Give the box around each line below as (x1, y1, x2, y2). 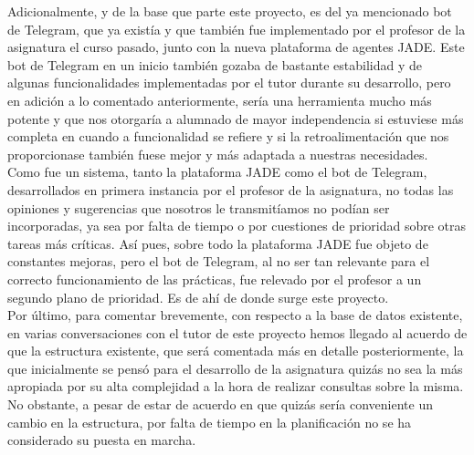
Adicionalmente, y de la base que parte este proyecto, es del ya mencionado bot (7, 2, 452, 20)
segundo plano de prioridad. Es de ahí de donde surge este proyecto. (7, 287, 389, 306)
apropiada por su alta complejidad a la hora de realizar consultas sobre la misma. (7, 377, 464, 396)
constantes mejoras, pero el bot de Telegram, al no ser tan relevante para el (7, 252, 430, 271)
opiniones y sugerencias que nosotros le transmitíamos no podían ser (7, 198, 390, 217)
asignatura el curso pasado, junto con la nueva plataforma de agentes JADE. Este (7, 37, 465, 57)
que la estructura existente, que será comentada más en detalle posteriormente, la (7, 341, 464, 360)
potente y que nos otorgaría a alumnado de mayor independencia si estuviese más (7, 109, 464, 128)
